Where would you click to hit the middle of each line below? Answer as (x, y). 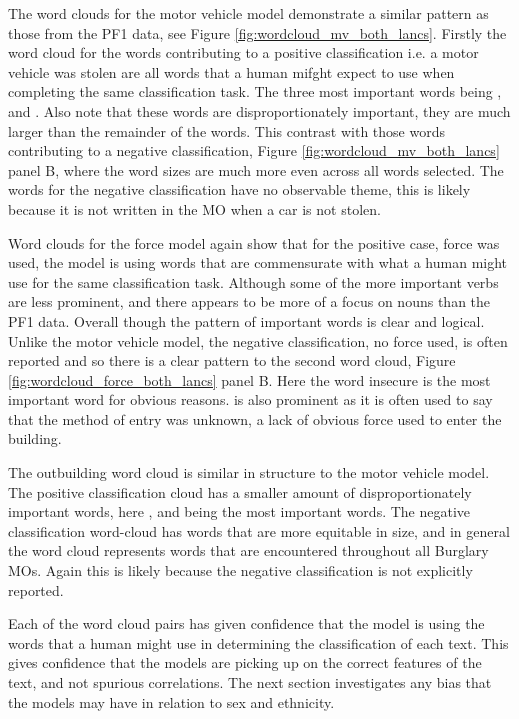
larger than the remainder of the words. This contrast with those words (226, 130)
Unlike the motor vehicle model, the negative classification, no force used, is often (258, 340)
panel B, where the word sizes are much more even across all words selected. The (256, 169)
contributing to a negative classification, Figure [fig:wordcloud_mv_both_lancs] (254, 150)
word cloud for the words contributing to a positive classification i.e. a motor (243, 52)
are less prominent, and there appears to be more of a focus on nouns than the (249, 301)
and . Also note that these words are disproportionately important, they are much (259, 110)
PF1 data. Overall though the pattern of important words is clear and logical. (246, 320)
